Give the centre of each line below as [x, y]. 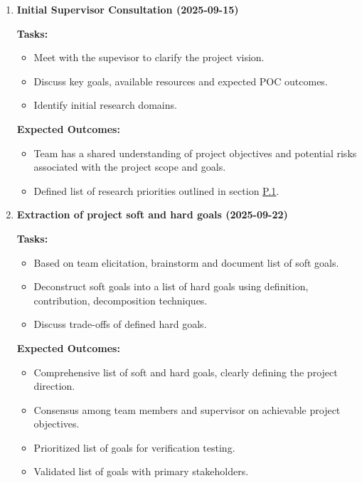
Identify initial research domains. [105, 105]
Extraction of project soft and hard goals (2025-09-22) [152, 214]
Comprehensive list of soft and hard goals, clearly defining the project [186, 372]
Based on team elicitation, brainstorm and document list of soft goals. [186, 262]
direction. [54, 386]
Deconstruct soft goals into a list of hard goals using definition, [171, 286]
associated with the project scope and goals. [130, 167]
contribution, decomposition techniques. [121, 300]
